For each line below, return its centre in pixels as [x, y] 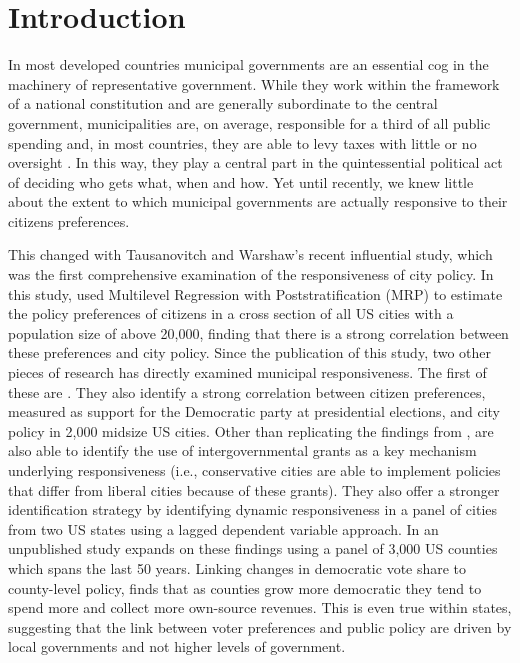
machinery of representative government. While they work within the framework [254, 83]
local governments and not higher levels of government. [177, 646]
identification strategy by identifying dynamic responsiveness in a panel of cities [253, 509]
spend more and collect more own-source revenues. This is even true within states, [260, 607]
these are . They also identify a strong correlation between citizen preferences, [247, 391]
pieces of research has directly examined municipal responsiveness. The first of [247, 372]
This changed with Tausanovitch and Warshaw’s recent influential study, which [250, 254]
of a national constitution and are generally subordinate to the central [223, 103]
